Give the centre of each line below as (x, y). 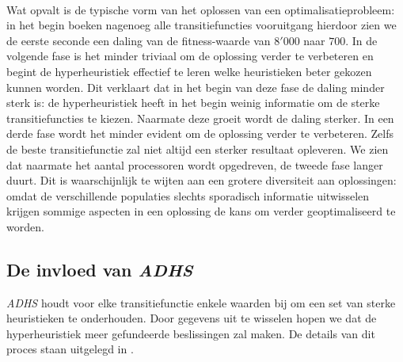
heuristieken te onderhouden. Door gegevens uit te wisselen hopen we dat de (192, 318)
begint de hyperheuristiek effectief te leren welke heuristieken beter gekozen (189, 71)
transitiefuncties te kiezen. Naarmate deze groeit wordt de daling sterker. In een (200, 118)
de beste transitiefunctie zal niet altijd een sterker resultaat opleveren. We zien (198, 149)
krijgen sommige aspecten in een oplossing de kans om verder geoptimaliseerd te (201, 211)
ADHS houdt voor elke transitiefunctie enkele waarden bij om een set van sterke (201, 302)
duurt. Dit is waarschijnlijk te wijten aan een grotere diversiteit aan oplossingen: (201, 180)
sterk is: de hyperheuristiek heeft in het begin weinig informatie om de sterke (193, 103)
